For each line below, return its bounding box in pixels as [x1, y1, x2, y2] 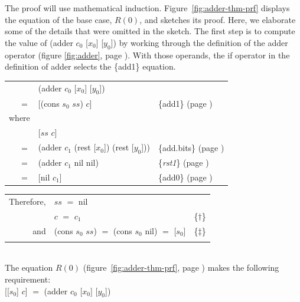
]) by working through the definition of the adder [110, 36, 288, 48]
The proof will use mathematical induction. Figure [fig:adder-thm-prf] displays [5, 2, 290, 14]
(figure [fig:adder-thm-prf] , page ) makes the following [83, 261, 279, 274]
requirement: [5, 273, 51, 285]
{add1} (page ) [158, 97, 213, 109]
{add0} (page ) [158, 170, 213, 183]
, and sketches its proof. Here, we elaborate [139, 13, 296, 25]
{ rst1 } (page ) [158, 156, 209, 169]
